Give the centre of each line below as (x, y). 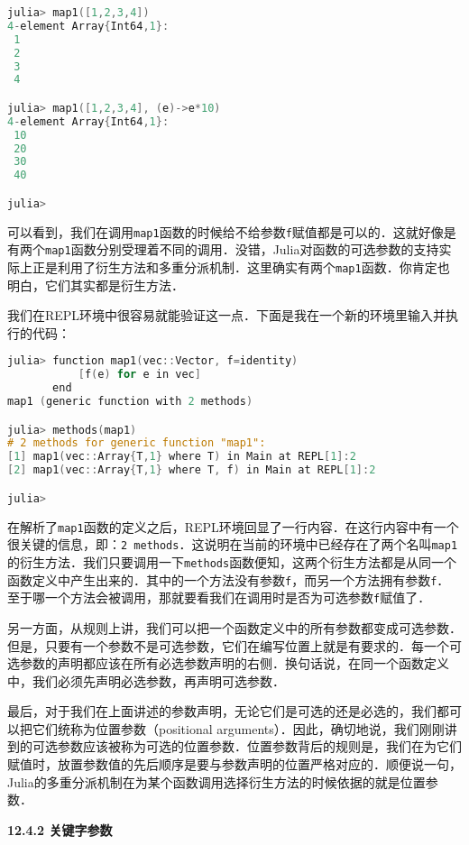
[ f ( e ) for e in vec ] (139, 375)
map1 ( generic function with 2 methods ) (130, 402)
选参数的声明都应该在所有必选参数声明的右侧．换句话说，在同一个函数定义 (228, 663)
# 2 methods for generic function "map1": (137, 443)
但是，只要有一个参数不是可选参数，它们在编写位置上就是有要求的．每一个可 (234, 645)
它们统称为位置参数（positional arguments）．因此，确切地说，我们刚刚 (238, 728)
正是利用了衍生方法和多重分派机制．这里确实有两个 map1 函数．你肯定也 (241, 267)
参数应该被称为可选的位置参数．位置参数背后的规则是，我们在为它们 (259, 746)
